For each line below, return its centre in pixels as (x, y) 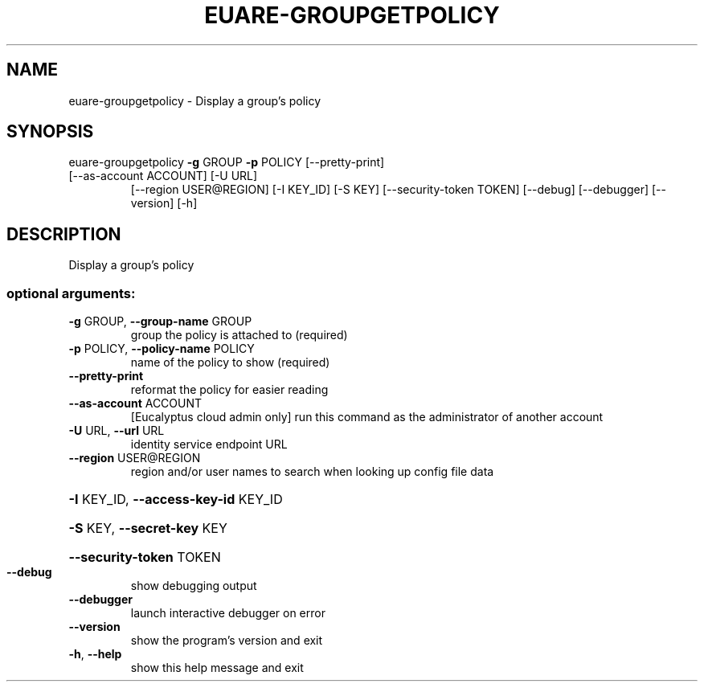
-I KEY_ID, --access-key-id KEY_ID (176, 500)
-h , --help (95, 654)
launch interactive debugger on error (228, 613)
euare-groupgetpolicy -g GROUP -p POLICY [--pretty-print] (227, 162)
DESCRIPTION (64, 234)
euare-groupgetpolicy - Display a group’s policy (195, 100)
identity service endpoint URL (209, 444)
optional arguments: (71, 293)
